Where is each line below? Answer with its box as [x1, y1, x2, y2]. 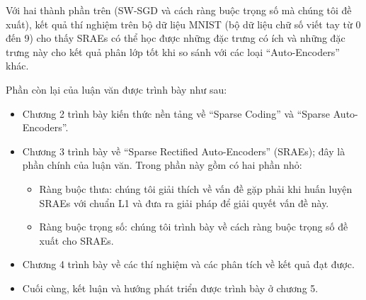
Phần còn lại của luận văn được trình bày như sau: [6, 82, 227, 96]
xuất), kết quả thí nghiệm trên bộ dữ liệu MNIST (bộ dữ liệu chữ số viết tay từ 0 [6, 16, 361, 31]
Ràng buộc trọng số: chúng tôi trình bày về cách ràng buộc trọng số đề [39, 219, 348, 234]
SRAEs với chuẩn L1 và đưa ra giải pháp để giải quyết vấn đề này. [39, 195, 329, 210]
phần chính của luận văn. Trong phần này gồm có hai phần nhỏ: [22, 157, 302, 172]
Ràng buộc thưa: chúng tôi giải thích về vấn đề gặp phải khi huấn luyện [39, 181, 353, 196]
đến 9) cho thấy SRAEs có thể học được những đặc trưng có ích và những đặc [6, 30, 345, 45]
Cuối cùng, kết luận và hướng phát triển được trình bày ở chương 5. [22, 280, 319, 295]
